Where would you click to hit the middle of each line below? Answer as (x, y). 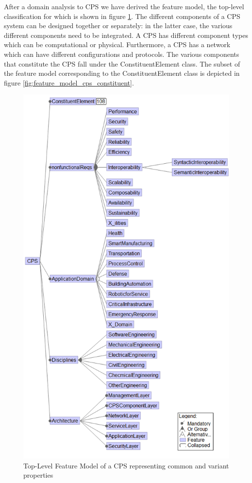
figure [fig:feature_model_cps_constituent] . (69, 82)
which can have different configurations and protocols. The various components (122, 54)
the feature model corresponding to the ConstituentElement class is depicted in (122, 73)
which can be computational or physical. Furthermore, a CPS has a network (117, 44)
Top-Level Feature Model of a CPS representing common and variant (126, 465)
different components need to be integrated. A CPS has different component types (126, 35)
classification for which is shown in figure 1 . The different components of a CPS (122, 16)
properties (38, 475)
